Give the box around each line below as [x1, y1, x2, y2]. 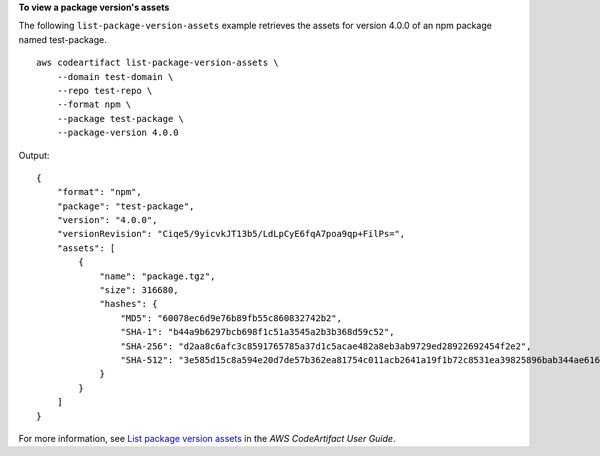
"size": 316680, [99, 285, 179, 296]
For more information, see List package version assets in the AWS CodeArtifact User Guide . [18, 432, 396, 444]
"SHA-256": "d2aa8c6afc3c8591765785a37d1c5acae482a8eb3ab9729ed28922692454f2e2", [120, 340, 532, 352]
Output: [18, 149, 50, 161]
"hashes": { [99, 298, 158, 310]
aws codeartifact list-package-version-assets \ [36, 57, 279, 69]
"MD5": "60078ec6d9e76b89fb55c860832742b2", [120, 312, 342, 324]
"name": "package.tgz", [99, 270, 216, 282]
